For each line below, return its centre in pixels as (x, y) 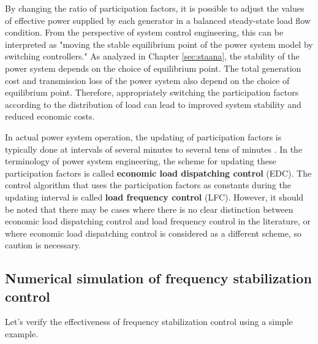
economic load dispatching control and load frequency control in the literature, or (158, 221)
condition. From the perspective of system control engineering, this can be (144, 32)
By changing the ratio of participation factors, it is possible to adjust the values (155, 8)
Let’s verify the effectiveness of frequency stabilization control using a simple (149, 322)
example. (22, 334)
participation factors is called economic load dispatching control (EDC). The (158, 173)
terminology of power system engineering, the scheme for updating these (141, 161)
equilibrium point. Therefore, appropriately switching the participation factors (152, 92)
